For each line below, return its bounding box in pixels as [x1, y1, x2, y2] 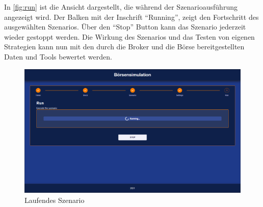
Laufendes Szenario [24, 195, 85, 205]
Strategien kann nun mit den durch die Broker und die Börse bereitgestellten [4, 41, 245, 52]
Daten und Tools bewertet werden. [4, 51, 112, 62]
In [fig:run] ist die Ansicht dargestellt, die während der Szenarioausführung [4, 2, 238, 12]
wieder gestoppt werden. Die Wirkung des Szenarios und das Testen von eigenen [4, 31, 255, 42]
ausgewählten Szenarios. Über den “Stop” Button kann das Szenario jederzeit [4, 21, 246, 32]
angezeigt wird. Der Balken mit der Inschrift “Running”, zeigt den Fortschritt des [4, 11, 259, 22]
